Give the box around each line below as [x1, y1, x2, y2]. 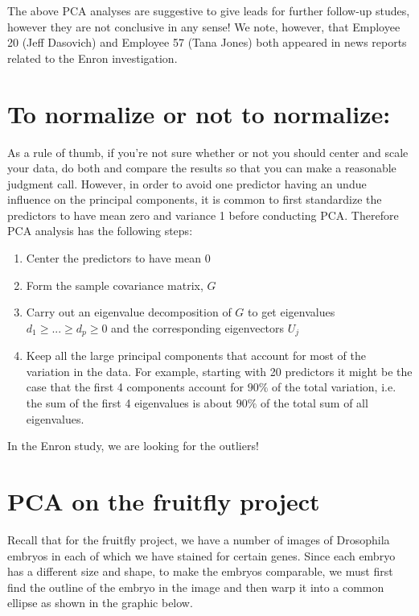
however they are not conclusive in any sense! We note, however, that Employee [7, 18, 401, 35]
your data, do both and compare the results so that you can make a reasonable [7, 159, 396, 176]
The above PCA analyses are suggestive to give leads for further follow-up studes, [7, 2, 410, 19]
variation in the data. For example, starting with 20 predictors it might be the [26, 362, 413, 379]
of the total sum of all [261, 395, 368, 411]
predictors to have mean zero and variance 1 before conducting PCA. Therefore [7, 206, 399, 223]
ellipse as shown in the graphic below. [7, 594, 193, 611]
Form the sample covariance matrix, [26, 276, 203, 293]
